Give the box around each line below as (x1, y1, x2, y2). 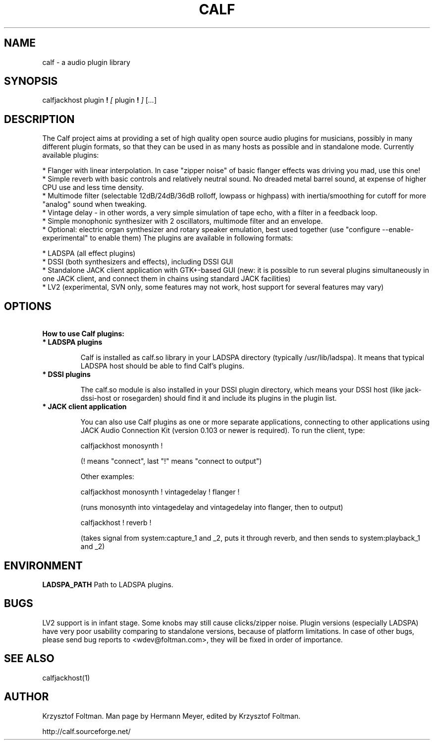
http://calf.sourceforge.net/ (42, 727, 131, 736)
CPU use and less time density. (42, 183, 144, 192)
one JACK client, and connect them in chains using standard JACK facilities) (42, 274, 291, 283)
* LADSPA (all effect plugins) (42, 249, 136, 258)
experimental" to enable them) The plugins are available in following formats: (42, 234, 293, 243)
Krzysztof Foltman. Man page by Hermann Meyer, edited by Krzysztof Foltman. (42, 711, 301, 720)
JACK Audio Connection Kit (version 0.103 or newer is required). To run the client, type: (80, 426, 365, 435)
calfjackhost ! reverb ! (80, 518, 152, 527)
